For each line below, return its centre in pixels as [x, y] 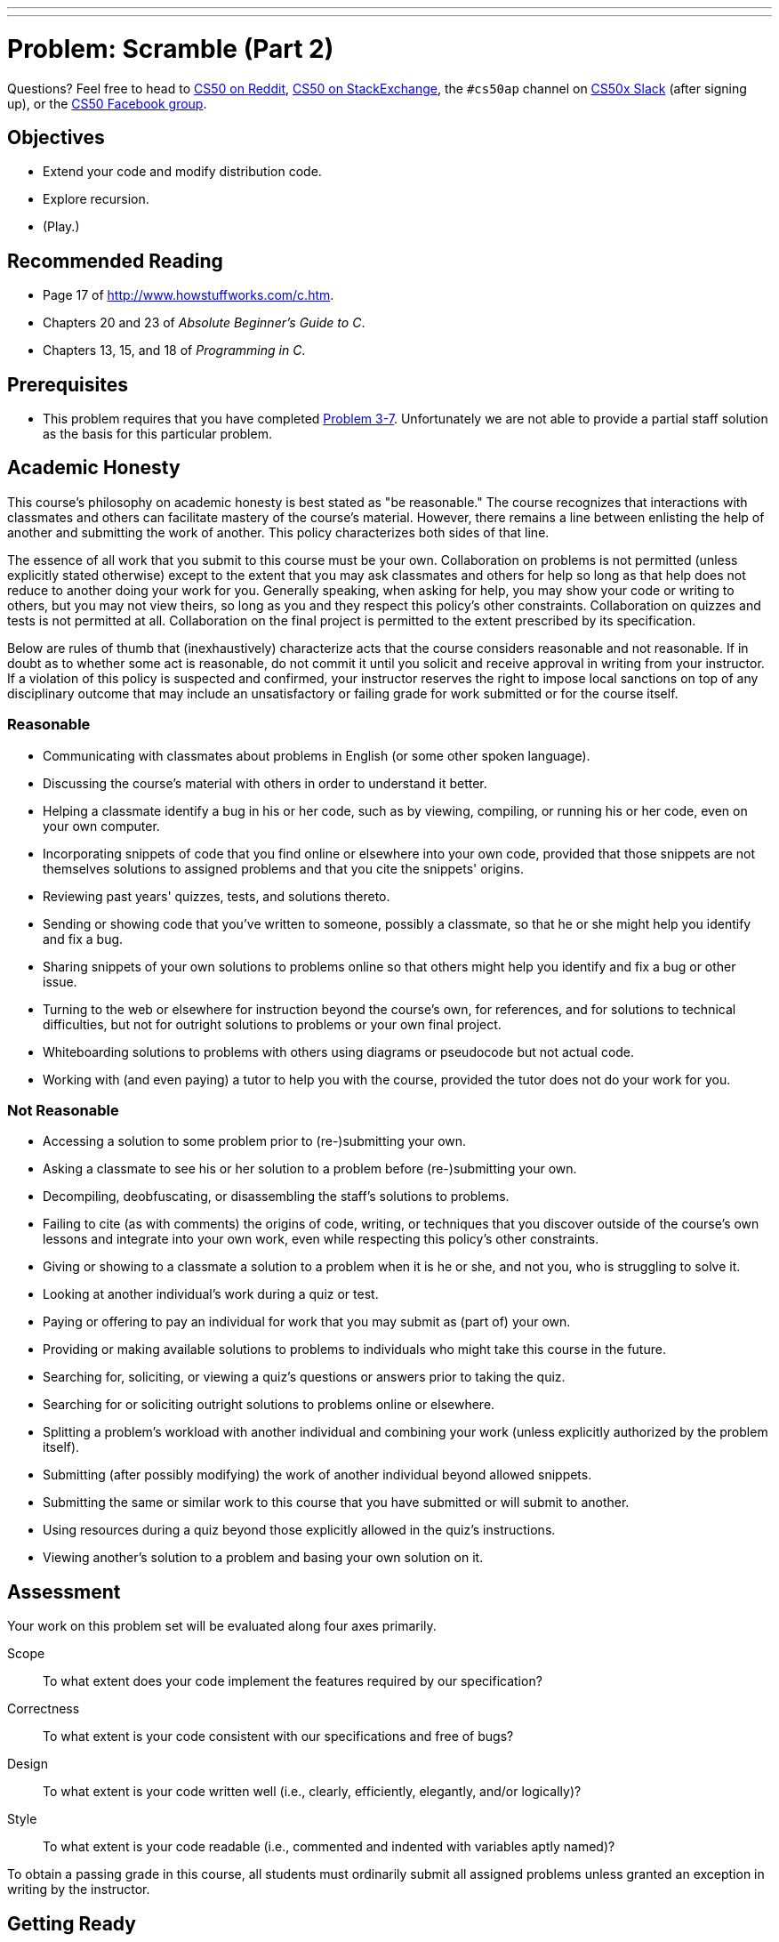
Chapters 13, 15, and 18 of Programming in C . [174, 351]
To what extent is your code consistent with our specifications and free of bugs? [278, 1737]
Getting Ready [72, 1923]
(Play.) [61, 227]
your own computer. [101, 826]
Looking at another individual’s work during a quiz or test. [211, 1294]
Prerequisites [68, 384]
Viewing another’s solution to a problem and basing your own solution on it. [263, 1558]
